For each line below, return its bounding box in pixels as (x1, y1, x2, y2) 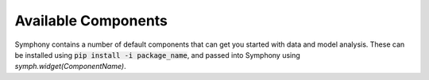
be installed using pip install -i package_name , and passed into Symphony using (14, 50, 301, 59)
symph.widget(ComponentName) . (14, 62, 126, 71)
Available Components (14, 12, 168, 29)
